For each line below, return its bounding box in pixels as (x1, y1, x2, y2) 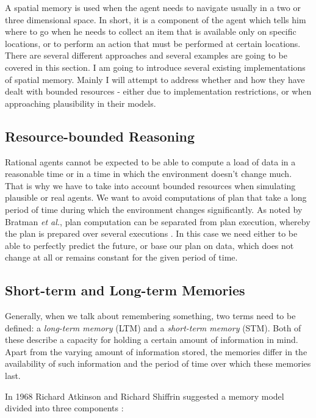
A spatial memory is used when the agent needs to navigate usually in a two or (5, 1, 301, 13)
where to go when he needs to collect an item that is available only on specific (5, 25, 296, 38)
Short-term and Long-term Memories (5, 281, 245, 300)
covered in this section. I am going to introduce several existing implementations (5, 60, 306, 73)
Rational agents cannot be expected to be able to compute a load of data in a (5, 155, 296, 168)
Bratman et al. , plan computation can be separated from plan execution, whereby (5, 215, 311, 228)
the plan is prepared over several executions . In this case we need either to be (5, 227, 298, 240)
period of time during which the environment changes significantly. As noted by (5, 203, 303, 215)
